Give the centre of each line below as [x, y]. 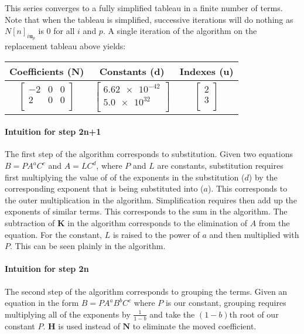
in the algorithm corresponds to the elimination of [157, 222]
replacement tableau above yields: [65, 46]
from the [274, 222]
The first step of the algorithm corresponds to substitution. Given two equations [149, 154]
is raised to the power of [156, 234]
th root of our [254, 314]
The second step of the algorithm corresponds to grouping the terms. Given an [146, 291]
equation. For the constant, [53, 234]
